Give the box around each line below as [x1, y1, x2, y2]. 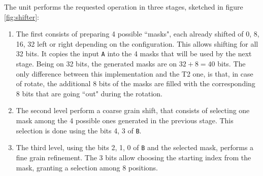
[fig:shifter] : [4, 11, 39, 22]
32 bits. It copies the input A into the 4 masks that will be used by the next [16, 48, 252, 59]
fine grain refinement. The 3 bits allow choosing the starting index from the [16, 152, 251, 162]
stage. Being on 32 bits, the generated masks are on [16, 58, 177, 69]
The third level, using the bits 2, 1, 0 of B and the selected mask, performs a [16, 142, 254, 153]
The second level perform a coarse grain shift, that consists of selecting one [16, 105, 250, 116]
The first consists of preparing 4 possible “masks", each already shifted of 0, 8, [16, 28, 259, 39]
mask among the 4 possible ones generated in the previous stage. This [16, 115, 234, 125]
